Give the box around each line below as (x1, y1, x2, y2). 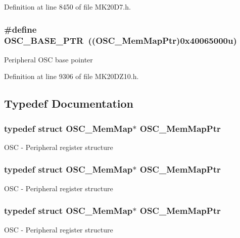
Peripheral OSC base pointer (4, 54, 93, 64)
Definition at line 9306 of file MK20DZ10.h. (4, 71, 139, 82)
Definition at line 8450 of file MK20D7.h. (4, 2, 131, 12)
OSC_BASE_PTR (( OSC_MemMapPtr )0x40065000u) (4, 34, 237, 47)
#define (4, 23, 37, 35)
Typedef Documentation (4, 96, 133, 111)
